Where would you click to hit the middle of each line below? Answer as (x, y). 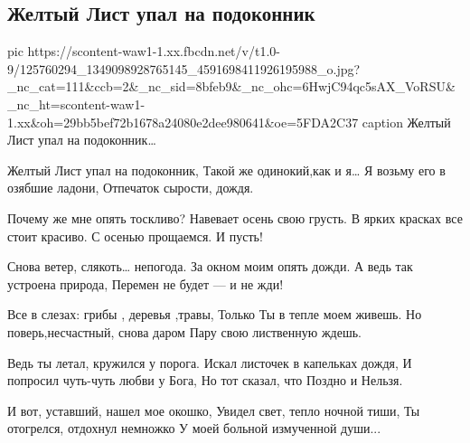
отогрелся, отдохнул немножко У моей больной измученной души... (194, 428)
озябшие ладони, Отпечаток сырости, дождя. (131, 188)
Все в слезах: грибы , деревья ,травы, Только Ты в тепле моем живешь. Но (215, 314)
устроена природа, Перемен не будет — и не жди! (146, 283)
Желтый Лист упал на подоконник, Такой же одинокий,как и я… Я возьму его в (226, 170)
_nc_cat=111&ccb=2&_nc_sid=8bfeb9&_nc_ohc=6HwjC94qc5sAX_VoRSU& (231, 86)
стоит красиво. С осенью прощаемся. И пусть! (135, 236)
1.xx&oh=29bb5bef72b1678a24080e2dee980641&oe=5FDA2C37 (183, 122)
